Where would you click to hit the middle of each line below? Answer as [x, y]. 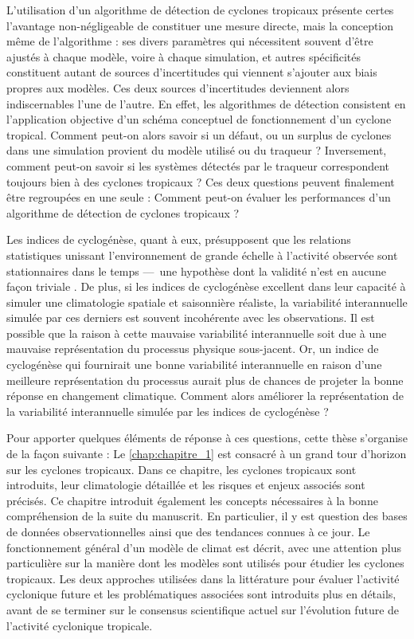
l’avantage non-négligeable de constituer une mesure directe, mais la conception [200, 25]
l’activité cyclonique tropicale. [80, 625]
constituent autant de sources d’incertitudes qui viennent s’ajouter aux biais [192, 72]
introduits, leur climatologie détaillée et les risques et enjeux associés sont [186, 485]
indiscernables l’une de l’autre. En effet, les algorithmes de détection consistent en [206, 103]
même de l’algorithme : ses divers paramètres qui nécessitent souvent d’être [190, 41]
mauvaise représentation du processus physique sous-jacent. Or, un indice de [193, 349]
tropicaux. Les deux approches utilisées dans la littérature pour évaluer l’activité [203, 578]
